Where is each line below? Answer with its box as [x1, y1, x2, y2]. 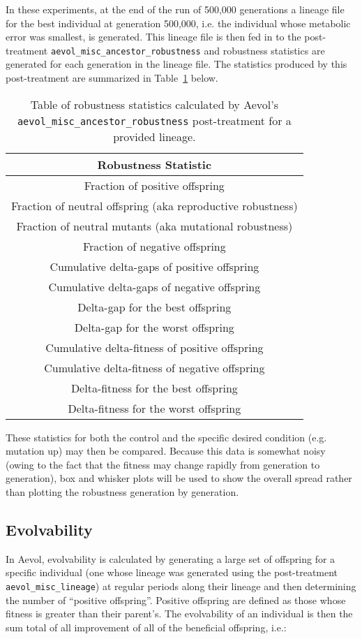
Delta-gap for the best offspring [77, 298, 232, 315]
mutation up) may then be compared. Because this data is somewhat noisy [6, 443, 326, 458]
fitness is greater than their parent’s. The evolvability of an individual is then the [6, 606, 353, 621]
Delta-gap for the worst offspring [74, 318, 234, 335]
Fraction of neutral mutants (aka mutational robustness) [16, 217, 293, 234]
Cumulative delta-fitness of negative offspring [44, 359, 265, 376]
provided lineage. [113, 128, 196, 145]
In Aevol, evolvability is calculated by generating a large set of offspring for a [6, 551, 335, 566]
